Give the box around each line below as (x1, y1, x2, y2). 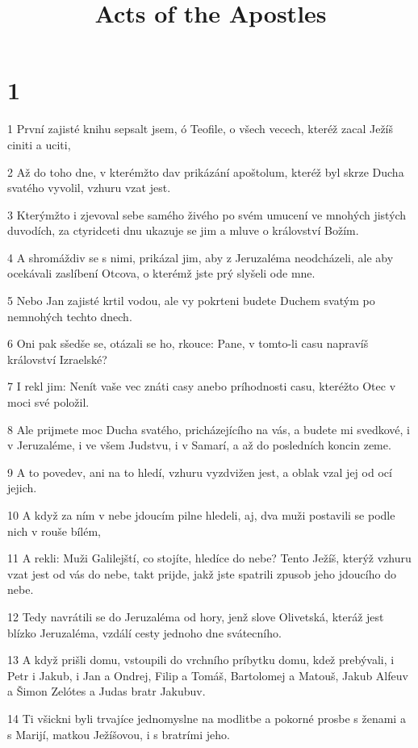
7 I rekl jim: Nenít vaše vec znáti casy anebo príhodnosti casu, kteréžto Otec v (7, 378, 396, 395)
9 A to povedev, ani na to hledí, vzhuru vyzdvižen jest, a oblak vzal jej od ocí (7, 463, 392, 480)
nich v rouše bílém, (7, 522, 102, 539)
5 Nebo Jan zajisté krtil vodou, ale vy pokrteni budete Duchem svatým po (7, 292, 375, 309)
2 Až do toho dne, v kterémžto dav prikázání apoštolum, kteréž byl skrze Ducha (7, 163, 404, 180)
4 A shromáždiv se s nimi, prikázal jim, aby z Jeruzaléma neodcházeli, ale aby (7, 249, 394, 265)
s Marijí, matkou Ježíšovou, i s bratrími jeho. (7, 725, 230, 742)
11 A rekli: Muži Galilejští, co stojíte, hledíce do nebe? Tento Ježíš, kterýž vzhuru (7, 550, 412, 566)
